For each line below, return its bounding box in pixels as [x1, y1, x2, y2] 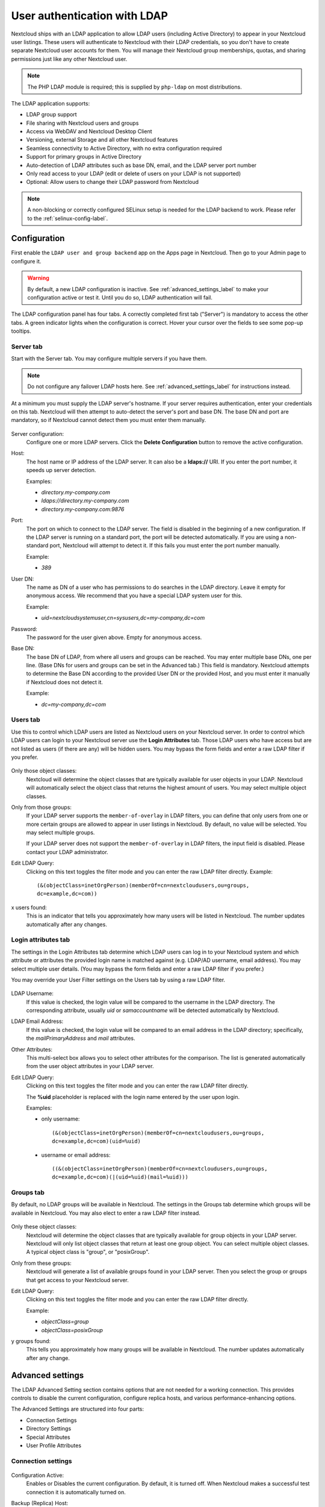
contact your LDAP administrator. [26, 848, 108, 855]
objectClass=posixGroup [41, 1326, 104, 1333]
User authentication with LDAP [11, 9, 169, 22]
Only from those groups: [11, 804, 72, 811]
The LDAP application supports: [11, 99, 90, 107]
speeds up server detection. [26, 467, 96, 474]
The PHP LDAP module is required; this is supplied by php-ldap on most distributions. [27, 83, 242, 90]
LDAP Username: [11, 990, 54, 997]
